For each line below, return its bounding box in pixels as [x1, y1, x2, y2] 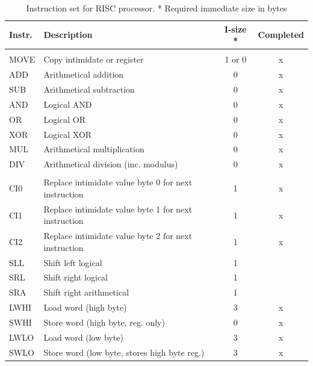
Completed [258, 28, 304, 41]
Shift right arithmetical [43, 286, 129, 299]
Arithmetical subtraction [43, 82, 135, 95]
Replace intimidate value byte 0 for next [43, 176, 193, 188]
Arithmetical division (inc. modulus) [43, 158, 178, 170]
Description [43, 28, 93, 41]
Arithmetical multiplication [43, 143, 144, 155]
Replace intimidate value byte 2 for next [43, 229, 193, 242]
